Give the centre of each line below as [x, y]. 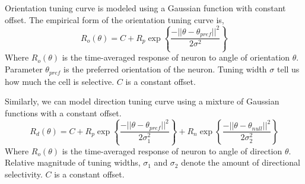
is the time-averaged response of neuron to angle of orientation [176, 57]
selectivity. [24, 174]
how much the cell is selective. [60, 81]
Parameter [24, 69]
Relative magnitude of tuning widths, [73, 162]
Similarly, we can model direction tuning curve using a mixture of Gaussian [142, 101]
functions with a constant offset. [63, 112]
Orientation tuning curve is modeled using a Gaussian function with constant [145, 8]
